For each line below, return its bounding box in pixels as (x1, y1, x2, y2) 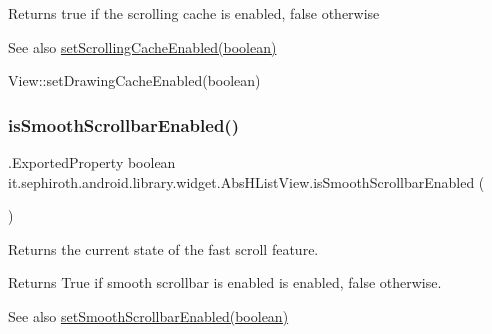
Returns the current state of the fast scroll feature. (8, 238, 319, 259)
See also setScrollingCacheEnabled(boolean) (8, 36, 277, 57)
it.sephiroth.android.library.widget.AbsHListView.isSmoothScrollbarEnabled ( (8, 171, 485, 192)
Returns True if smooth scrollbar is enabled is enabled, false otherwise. (8, 272, 442, 293)
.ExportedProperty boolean (8, 152, 176, 172)
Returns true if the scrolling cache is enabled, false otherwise (8, 3, 380, 23)
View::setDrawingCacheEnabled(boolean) (8, 70, 261, 91)
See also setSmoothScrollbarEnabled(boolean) (8, 305, 289, 326)
